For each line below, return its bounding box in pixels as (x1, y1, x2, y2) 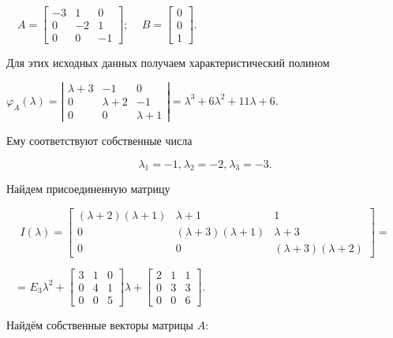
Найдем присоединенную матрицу (6, 180, 170, 197)
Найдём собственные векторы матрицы (6, 317, 194, 333)
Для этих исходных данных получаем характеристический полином (6, 54, 330, 71)
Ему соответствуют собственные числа (6, 132, 193, 148)
